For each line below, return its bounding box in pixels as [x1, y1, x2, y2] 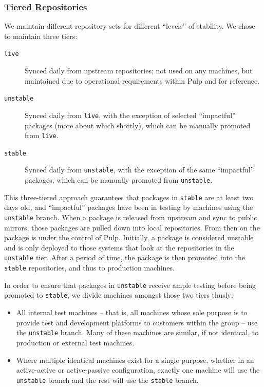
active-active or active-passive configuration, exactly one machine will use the [16, 364, 260, 375]
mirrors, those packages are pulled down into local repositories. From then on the [4, 222, 260, 233]
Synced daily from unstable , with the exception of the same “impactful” [25, 164, 254, 175]
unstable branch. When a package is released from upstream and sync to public [4, 212, 257, 223]
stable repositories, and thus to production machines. [4, 262, 175, 273]
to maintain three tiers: [4, 30, 78, 41]
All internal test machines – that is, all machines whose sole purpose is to [16, 307, 248, 318]
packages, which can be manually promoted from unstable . [25, 175, 213, 185]
